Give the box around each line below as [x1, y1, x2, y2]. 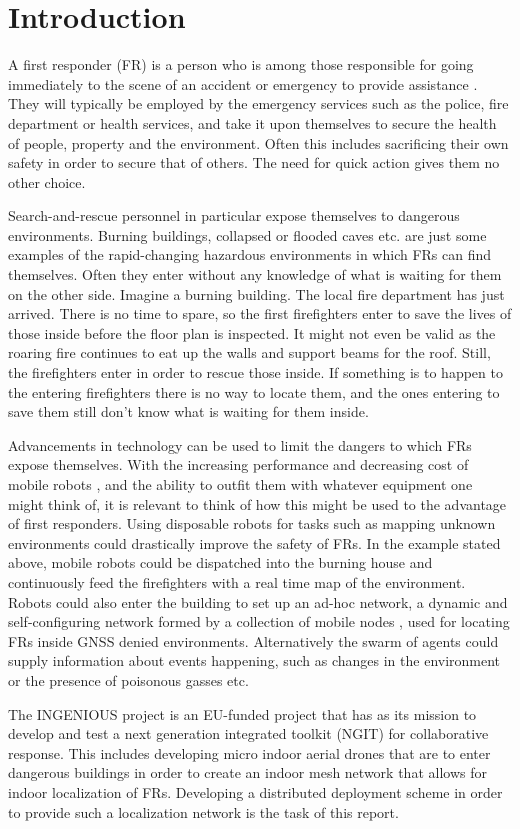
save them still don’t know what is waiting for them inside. [8, 401, 369, 422]
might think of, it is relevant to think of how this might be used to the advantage [8, 493, 507, 514]
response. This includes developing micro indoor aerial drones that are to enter [8, 742, 491, 763]
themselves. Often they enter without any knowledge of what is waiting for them [8, 264, 502, 285]
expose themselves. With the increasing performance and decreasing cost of [8, 454, 469, 475]
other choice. [8, 171, 86, 192]
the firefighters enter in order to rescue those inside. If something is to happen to [8, 362, 503, 383]
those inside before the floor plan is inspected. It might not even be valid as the [8, 322, 496, 343]
